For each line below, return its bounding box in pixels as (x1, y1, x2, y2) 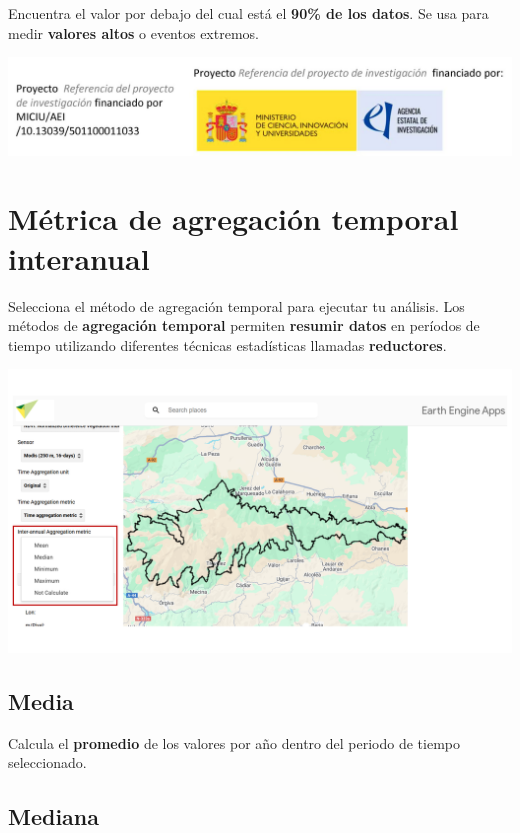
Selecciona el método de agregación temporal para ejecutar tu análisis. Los (8, 295, 465, 316)
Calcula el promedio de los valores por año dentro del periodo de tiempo (8, 732, 460, 753)
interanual (8, 237, 150, 278)
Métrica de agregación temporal (8, 198, 459, 239)
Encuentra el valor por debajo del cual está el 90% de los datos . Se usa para (8, 3, 489, 23)
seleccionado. (8, 752, 87, 773)
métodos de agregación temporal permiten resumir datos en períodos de (8, 315, 480, 336)
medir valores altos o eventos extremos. (8, 22, 259, 43)
